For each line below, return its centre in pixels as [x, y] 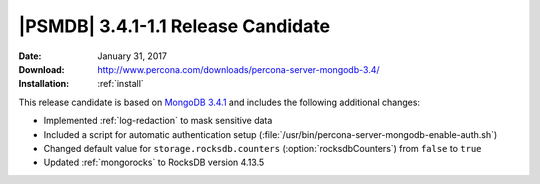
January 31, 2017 [132, 56]
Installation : [44, 84]
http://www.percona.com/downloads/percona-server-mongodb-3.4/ [238, 69]
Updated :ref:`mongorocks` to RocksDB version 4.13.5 [154, 162]
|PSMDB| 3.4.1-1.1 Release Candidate [174, 26]
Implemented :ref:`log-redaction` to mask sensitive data [158, 121]
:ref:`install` [120, 84]
